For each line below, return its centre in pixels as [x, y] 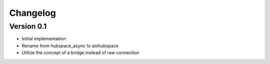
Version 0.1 [28, 26]
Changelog [32, 13]
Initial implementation [44, 39]
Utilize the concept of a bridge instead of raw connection [80, 53]
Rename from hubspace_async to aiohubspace [70, 46]
